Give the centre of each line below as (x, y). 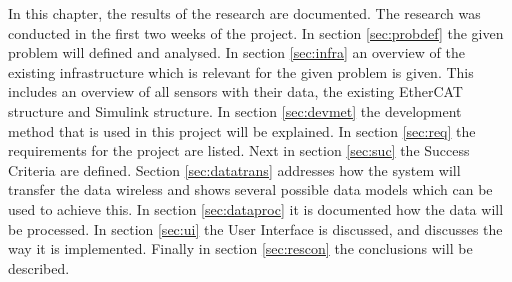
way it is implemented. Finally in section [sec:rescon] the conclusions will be (240, 248)
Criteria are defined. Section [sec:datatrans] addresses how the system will (234, 169)
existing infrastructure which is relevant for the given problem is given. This (241, 71)
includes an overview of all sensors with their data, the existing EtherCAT (235, 91)
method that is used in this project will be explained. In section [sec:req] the (242, 130)
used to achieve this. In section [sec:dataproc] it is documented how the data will (256, 208)
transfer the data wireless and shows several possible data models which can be (250, 189)
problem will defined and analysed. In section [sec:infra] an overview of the (236, 52)
